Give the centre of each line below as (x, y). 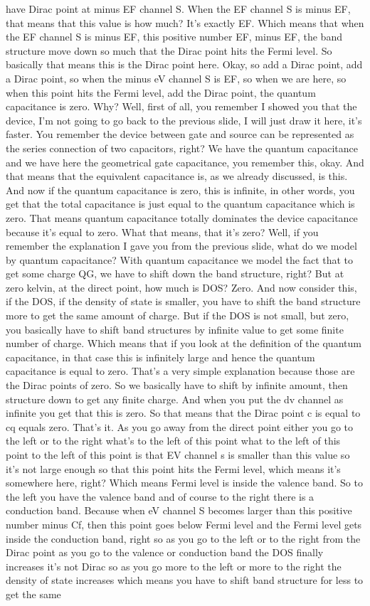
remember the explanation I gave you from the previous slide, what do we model (181, 246)
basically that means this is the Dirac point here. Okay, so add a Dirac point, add (184, 64)
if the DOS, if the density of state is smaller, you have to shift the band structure (183, 301)
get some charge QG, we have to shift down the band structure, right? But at (175, 273)
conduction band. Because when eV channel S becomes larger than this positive (179, 510)
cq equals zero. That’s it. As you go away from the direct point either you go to (180, 426)
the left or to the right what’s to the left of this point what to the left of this (173, 441)
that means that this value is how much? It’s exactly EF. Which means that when (185, 22)
